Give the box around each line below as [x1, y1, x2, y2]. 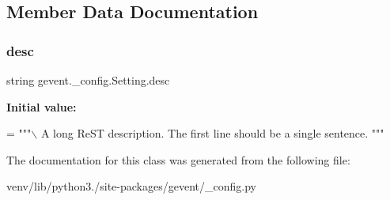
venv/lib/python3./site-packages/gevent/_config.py [6, 178, 256, 194]
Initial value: [6, 98, 77, 115]
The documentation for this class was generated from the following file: [6, 151, 350, 168]
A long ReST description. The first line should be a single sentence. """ [40, 125, 384, 142]
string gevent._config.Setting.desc [6, 72, 170, 88]
